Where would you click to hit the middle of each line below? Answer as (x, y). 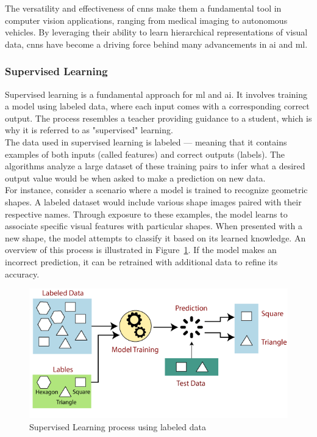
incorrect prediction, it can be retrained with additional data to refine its (141, 261)
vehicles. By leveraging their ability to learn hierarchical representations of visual (156, 32)
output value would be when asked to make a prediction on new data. (135, 178)
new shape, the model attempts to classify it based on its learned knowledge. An (155, 237)
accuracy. (22, 274)
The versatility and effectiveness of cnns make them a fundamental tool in (143, 8)
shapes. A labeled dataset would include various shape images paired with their (153, 201)
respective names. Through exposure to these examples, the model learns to (146, 214)
